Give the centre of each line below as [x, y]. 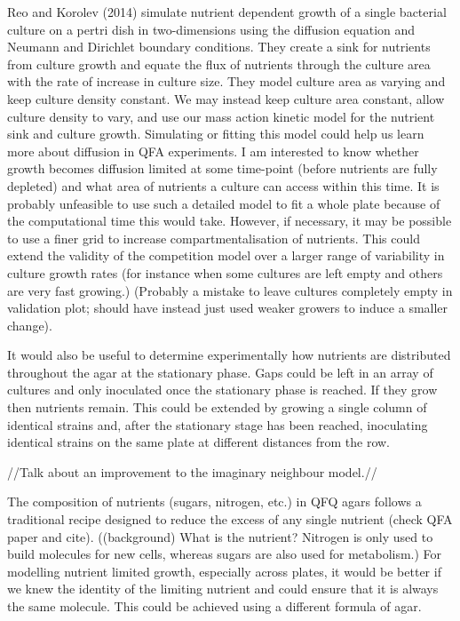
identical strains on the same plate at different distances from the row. [199, 442]
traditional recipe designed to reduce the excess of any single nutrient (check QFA [230, 519]
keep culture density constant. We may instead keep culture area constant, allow [226, 98]
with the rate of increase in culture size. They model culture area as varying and [226, 81]
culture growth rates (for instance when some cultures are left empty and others [225, 272]
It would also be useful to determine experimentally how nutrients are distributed [229, 355]
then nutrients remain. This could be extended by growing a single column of [217, 407]
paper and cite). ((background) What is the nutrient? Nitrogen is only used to [220, 536]
